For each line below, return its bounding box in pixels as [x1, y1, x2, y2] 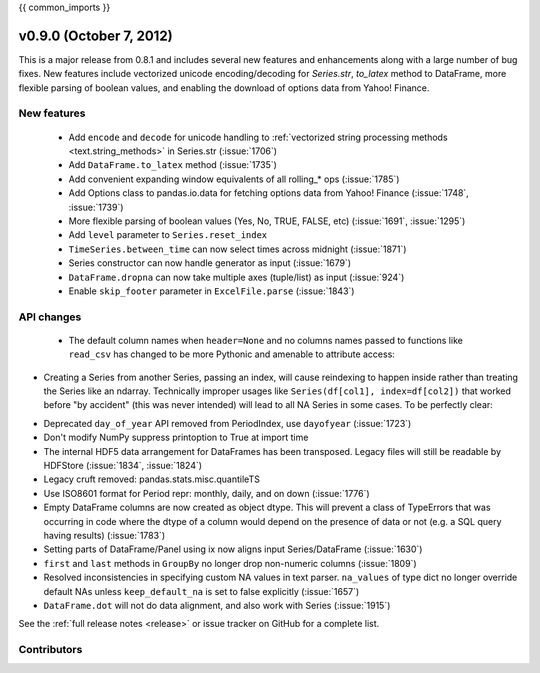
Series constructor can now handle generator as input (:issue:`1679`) [68, 257, 352, 269]
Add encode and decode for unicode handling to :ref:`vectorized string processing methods [68, 131, 449, 143]
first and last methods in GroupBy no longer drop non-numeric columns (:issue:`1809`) [43, 557, 417, 569]
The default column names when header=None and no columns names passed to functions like [68, 334, 464, 346]
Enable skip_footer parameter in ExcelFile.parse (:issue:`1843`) [68, 285, 355, 297]
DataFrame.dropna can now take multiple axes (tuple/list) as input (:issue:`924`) [68, 271, 405, 283]
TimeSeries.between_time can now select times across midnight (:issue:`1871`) [68, 243, 407, 255]
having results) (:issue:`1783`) [43, 529, 165, 541]
